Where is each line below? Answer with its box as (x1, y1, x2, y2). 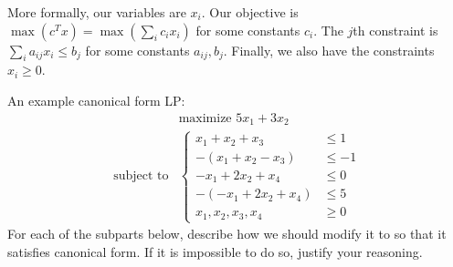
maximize (178, 111, 232, 125)
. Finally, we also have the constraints (223, 40, 435, 59)
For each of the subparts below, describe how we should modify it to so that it (7, 224, 447, 243)
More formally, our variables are (7, 3, 186, 21)
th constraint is (353, 20, 438, 39)
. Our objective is (201, 3, 299, 21)
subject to (113, 169, 169, 183)
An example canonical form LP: (7, 90, 185, 109)
